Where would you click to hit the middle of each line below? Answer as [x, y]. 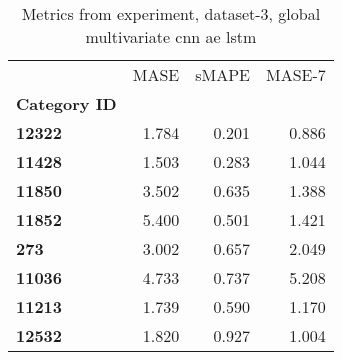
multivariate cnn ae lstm [171, 36]
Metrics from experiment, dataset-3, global [171, 13]
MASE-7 [296, 74]
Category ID [66, 103]
